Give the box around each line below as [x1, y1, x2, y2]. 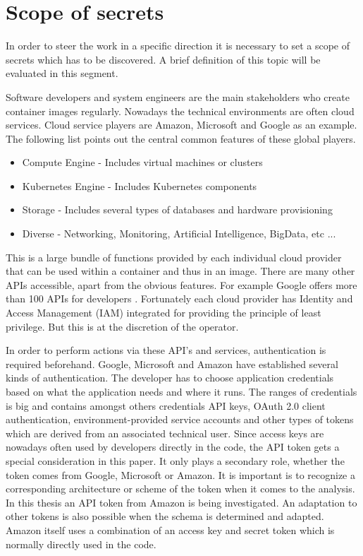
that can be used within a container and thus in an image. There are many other [6, 264, 355, 278]
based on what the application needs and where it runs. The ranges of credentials [6, 384, 357, 398]
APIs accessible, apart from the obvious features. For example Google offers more [6, 277, 357, 292]
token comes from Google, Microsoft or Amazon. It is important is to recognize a [6, 467, 355, 482]
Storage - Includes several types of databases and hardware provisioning [22, 202, 333, 217]
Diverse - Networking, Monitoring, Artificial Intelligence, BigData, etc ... [22, 226, 336, 241]
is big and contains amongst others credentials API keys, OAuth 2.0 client [6, 398, 326, 413]
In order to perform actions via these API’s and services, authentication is [6, 343, 326, 357]
